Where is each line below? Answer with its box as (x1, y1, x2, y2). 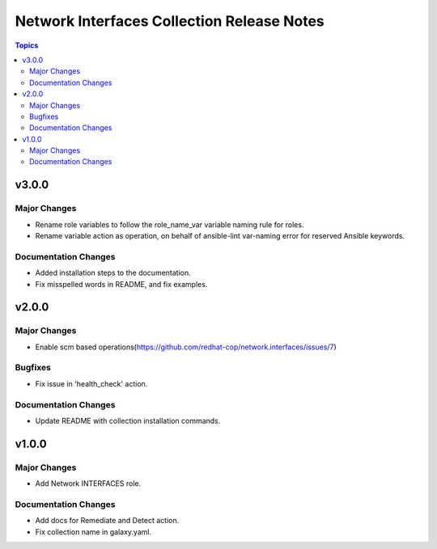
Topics (15, 40, 39, 50)
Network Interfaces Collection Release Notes (15, 12, 325, 30)
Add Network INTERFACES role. (35, 479, 142, 488)
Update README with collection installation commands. (35, 416, 221, 425)
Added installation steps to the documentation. (35, 268, 192, 278)
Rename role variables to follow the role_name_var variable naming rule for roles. (35, 219, 304, 230)
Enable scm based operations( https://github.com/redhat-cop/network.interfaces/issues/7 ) (35, 342, 337, 352)
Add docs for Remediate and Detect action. (35, 516, 180, 526)
